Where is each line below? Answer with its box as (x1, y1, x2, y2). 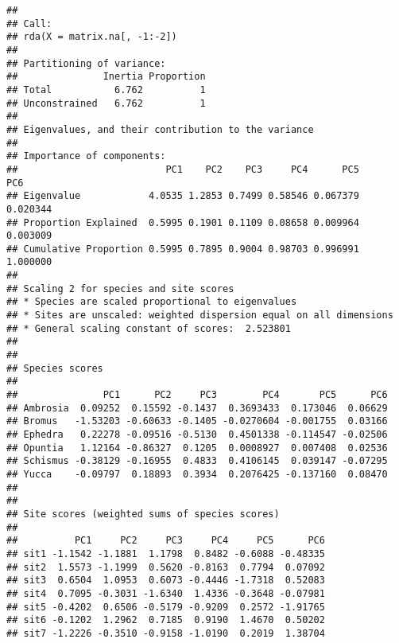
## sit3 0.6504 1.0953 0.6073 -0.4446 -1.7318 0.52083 (6, 575, 325, 586)
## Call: (6, 18, 52, 29)
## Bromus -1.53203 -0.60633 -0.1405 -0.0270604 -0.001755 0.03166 (6, 415, 388, 427)
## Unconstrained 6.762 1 (6, 97, 206, 109)
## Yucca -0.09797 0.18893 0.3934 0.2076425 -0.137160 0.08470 (6, 468, 388, 480)
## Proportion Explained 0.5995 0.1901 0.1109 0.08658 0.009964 (6, 216, 359, 228)
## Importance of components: (6, 150, 166, 162)
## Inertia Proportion (6, 71, 206, 83)
